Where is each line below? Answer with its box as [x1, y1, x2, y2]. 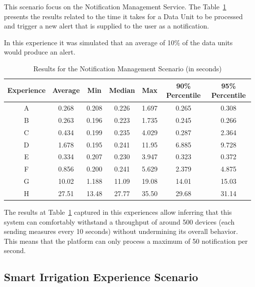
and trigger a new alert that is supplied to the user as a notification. [4, 21, 209, 31]
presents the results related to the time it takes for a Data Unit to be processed [4, 11, 243, 21]
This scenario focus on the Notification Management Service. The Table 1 [4, 1, 227, 11]
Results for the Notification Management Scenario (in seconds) [33, 63, 222, 73]
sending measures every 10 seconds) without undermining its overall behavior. [4, 226, 238, 236]
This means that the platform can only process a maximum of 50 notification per [4, 235, 248, 246]
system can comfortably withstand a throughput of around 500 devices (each [4, 216, 235, 227]
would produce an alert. [4, 47, 76, 57]
